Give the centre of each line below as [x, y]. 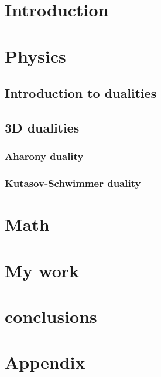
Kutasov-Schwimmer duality [73, 183]
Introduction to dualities [81, 93]
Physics [35, 55]
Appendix [45, 362]
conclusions [51, 316]
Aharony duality [44, 156]
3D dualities [42, 127]
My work [42, 270]
